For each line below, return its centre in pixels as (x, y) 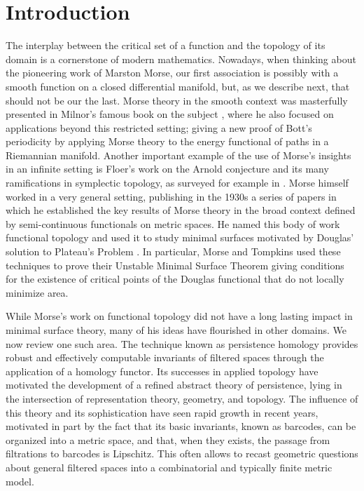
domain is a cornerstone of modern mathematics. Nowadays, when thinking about (181, 59)
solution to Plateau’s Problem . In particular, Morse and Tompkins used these (173, 251)
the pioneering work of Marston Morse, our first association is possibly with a (172, 73)
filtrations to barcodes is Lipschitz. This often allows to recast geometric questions (182, 453)
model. (20, 481)
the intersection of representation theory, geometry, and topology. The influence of (182, 398)
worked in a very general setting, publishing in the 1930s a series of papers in (171, 196)
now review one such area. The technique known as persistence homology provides (182, 343)
